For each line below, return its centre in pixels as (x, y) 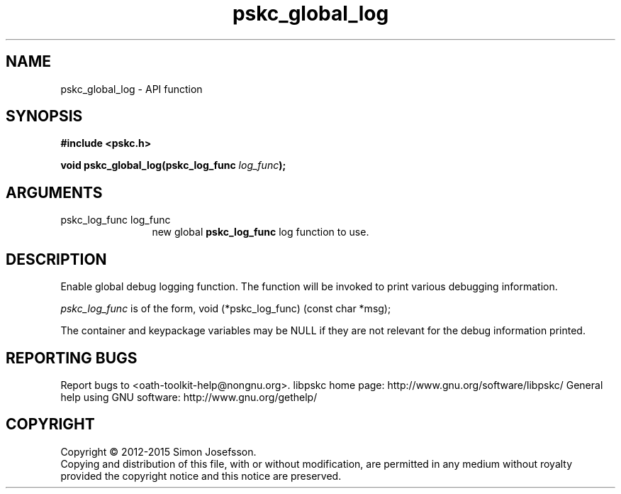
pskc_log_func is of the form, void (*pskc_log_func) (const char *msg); (226, 309)
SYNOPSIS (44, 116)
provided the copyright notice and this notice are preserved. (201, 476)
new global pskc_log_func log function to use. (261, 232)
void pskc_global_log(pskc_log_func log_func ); (173, 165)
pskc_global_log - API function (132, 89)
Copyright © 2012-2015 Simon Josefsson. (158, 451)
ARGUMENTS (54, 192)
